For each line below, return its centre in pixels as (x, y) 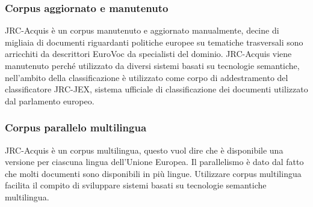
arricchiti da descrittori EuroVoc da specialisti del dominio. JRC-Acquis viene (148, 54)
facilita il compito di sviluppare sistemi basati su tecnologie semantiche (136, 185)
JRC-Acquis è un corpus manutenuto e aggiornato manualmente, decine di (142, 30)
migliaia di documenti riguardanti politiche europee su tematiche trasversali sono (154, 42)
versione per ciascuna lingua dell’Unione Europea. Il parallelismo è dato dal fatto (154, 162)
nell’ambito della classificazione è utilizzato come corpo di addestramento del (147, 77)
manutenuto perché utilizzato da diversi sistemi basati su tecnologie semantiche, (152, 65)
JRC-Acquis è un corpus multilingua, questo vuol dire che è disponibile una (144, 150)
